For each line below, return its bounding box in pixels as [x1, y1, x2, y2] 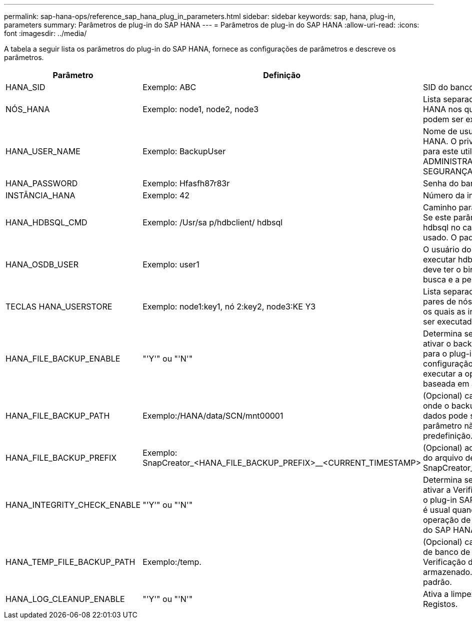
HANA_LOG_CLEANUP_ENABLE [5, 594, 125, 604]
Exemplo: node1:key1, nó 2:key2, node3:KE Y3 [142, 301, 316, 312]
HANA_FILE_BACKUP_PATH [5, 411, 110, 421]
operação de [423, 515, 471, 525]
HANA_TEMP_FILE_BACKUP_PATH [5, 557, 135, 567]
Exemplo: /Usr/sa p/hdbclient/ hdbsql [142, 217, 283, 227]
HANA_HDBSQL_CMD [5, 217, 87, 227]
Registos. [423, 599, 458, 609]
